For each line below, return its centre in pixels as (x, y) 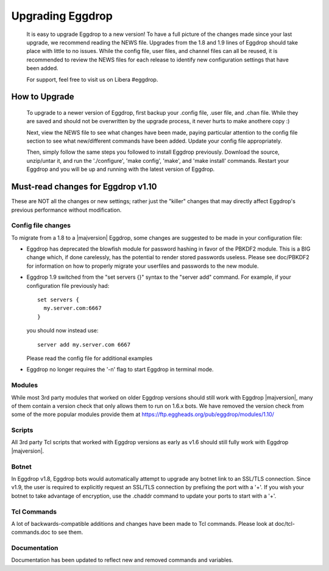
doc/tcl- (285, 523)
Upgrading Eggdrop (62, 16)
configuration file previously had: (68, 285)
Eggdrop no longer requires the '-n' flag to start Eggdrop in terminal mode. (120, 370)
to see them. (67, 532)
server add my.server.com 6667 (84, 344)
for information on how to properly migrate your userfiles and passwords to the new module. (143, 266)
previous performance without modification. (66, 210)
